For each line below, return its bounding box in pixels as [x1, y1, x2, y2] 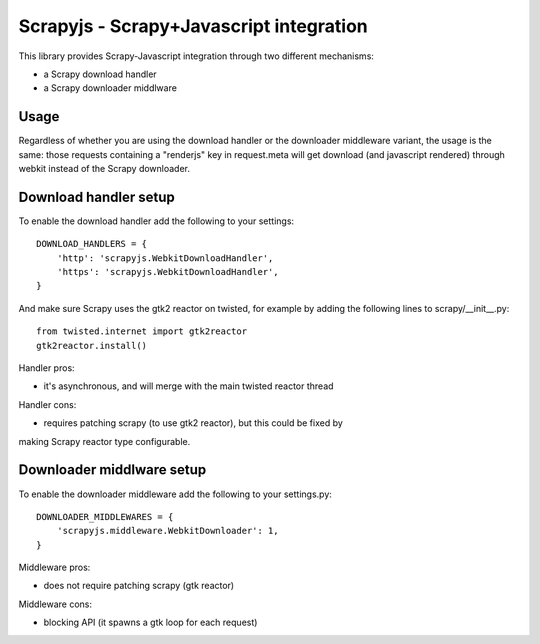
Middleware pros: [18, 561, 91, 574]
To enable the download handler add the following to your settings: [18, 215, 295, 227]
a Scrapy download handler [43, 68, 157, 80]
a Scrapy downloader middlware [43, 82, 177, 94]
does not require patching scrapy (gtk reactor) [43, 580, 235, 592]
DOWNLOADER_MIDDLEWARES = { [36, 511, 174, 522]
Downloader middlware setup [18, 461, 207, 479]
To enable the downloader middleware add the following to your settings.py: [18, 488, 332, 500]
